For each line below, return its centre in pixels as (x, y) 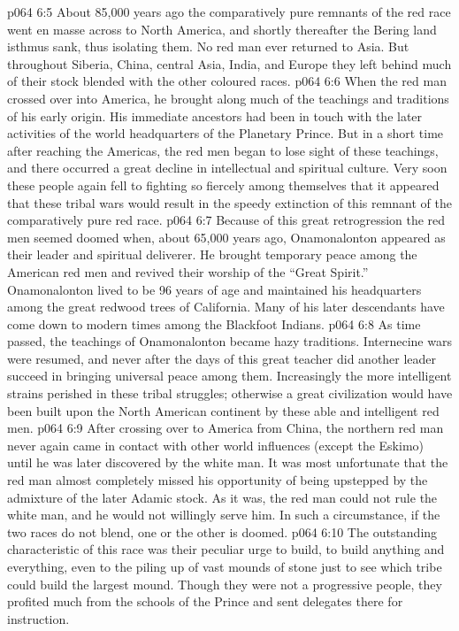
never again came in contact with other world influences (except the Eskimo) (215, 445)
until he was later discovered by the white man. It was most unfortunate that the (228, 462)
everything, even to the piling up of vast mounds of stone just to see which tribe (225, 566)
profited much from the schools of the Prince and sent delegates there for (205, 601)
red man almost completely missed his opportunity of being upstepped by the (218, 480)
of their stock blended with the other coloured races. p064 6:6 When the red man (227, 81)
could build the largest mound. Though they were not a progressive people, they (225, 584)
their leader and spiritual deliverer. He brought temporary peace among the (212, 254)
